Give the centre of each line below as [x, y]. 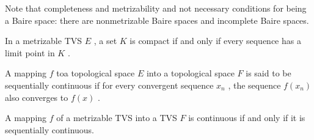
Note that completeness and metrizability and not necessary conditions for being [156, 8]
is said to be [268, 73]
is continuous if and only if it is [247, 118]
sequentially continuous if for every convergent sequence [109, 85]
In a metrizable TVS [44, 41]
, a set [105, 41]
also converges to [37, 97]
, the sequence [254, 85]
